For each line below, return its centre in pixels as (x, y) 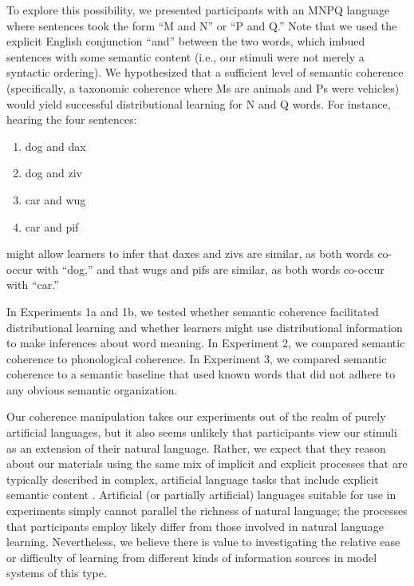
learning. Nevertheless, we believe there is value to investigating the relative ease (203, 542)
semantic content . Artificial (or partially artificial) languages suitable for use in (201, 495)
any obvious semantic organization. (92, 389)
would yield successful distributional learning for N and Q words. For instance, (199, 103)
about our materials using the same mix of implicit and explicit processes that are (207, 463)
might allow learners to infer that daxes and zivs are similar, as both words (190, 253)
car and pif (52, 226)
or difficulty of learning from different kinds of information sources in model (192, 557)
